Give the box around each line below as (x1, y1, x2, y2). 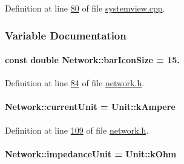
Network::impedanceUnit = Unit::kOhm (5, 147, 177, 160)
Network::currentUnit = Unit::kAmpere (5, 100, 176, 113)
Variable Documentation (5, 27, 126, 43)
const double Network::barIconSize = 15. (5, 53, 180, 66)
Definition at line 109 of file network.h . (5, 123, 149, 136)
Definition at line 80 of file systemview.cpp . (5, 2, 165, 14)
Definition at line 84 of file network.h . (5, 77, 145, 89)
